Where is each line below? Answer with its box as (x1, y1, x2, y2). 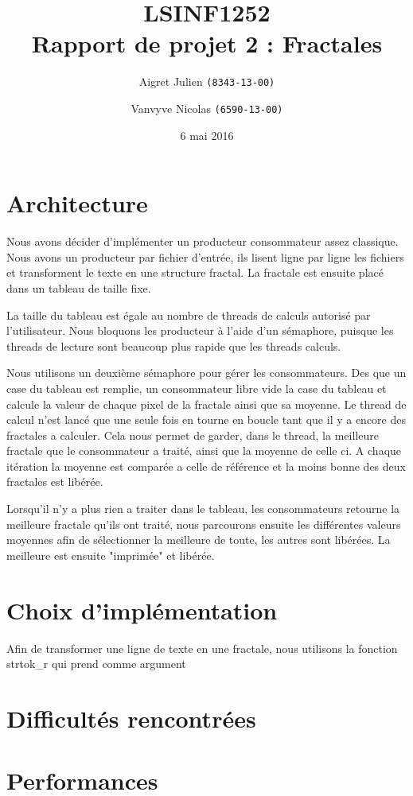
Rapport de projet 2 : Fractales (31, 27, 383, 60)
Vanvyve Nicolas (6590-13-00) (131, 99, 283, 116)
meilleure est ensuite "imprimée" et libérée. (6, 546, 215, 563)
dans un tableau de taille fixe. (6, 279, 151, 296)
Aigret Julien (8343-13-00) (138, 73, 275, 90)
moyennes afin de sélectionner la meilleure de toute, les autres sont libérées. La (6, 531, 391, 548)
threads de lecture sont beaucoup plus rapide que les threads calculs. (6, 337, 341, 354)
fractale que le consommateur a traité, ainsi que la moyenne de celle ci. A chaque (6, 442, 402, 459)
